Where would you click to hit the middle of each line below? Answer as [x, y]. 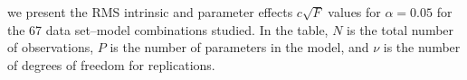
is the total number [400, 29]
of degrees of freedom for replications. [111, 64]
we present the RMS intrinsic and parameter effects [150, 12]
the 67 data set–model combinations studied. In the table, [168, 29]
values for [354, 12]
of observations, [51, 47]
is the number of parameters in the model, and [239, 47]
